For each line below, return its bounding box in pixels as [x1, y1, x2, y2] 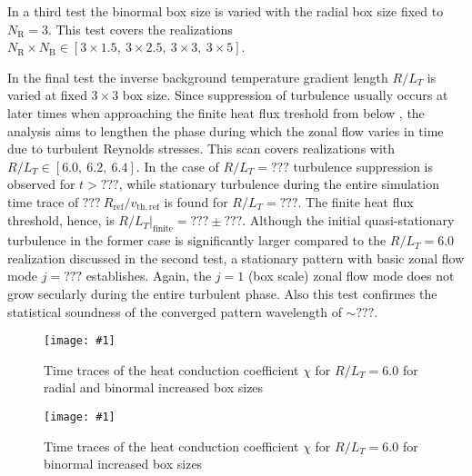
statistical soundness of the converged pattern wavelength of [7, 302, 342, 321]
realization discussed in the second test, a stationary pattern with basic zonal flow [7, 248, 465, 267]
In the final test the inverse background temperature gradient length [7, 67, 388, 86]
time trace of [7, 192, 79, 211]
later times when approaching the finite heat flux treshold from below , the [7, 103, 425, 122]
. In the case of [136, 156, 219, 175]
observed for [7, 174, 75, 193]
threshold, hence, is [7, 211, 115, 230]
